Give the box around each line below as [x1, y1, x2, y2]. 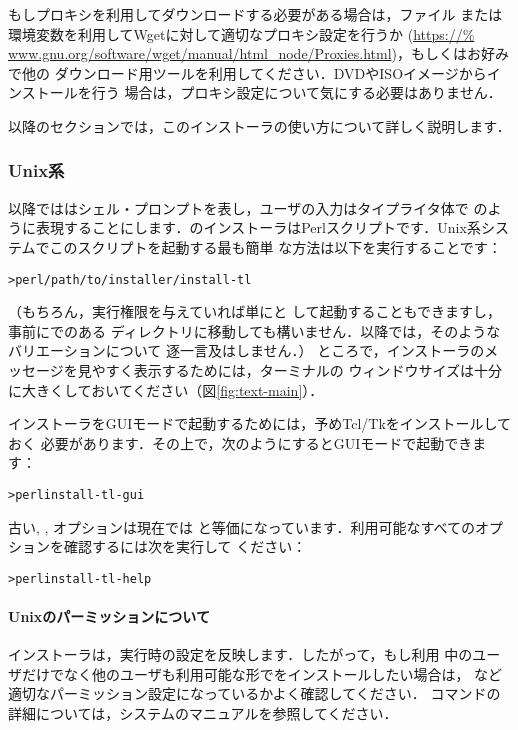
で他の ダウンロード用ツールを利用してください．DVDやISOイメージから [8, 62, 487, 83]
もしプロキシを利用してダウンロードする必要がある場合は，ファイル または [8, 4, 503, 24]
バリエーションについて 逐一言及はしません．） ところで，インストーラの [8, 340, 485, 361]
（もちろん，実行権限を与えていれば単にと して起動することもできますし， [8, 301, 501, 322]
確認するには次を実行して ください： [63, 536, 307, 557]
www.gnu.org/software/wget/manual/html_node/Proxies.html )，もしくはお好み [8, 43, 509, 64]
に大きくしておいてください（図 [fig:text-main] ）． [8, 379, 324, 400]
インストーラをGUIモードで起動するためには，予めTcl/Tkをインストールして [8, 413, 512, 434]
